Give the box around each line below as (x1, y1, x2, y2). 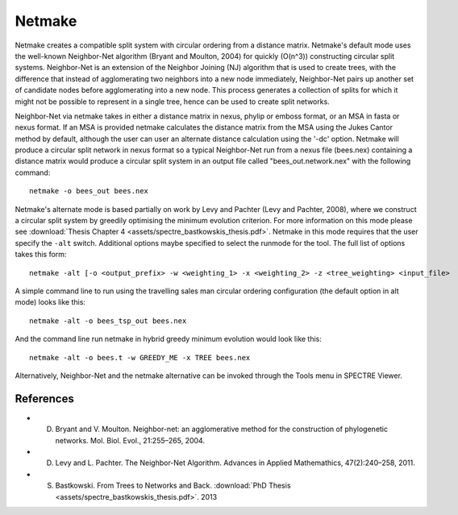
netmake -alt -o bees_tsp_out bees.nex (29, 316, 187, 326)
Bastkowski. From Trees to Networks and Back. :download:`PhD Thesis (55, 480, 291, 491)
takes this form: (15, 250, 67, 260)
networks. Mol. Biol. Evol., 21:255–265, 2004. (55, 435, 206, 445)
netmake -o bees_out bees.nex (29, 186, 149, 196)
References (15, 392, 74, 405)
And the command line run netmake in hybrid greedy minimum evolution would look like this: (15, 334, 323, 344)
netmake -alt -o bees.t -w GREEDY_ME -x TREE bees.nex (29, 353, 251, 362)
